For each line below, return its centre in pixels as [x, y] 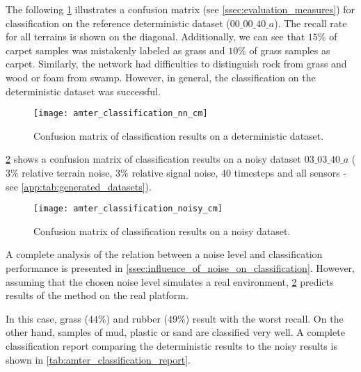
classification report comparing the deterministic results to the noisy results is [171, 346]
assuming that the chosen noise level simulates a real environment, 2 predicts [170, 281]
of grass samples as [290, 50]
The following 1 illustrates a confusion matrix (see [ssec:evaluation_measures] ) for [180, 9]
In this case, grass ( [47, 318]
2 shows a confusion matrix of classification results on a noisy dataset [154, 159]
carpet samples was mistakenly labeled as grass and [115, 50]
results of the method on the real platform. [97, 295]
